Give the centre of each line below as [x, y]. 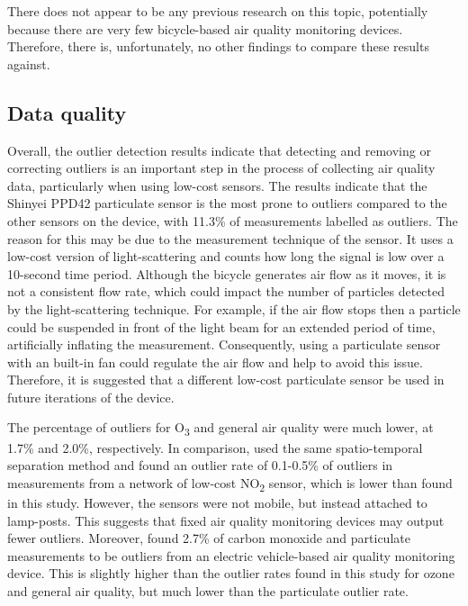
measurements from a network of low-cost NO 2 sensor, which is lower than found [230, 484]
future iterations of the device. [91, 397]
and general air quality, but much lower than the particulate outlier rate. [208, 590]
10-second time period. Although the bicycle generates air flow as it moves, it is [227, 273]
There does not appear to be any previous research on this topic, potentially [218, 11]
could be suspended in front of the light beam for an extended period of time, [221, 326]
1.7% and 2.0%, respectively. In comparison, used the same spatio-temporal [215, 447]
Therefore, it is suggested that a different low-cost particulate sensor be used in [226, 380]
